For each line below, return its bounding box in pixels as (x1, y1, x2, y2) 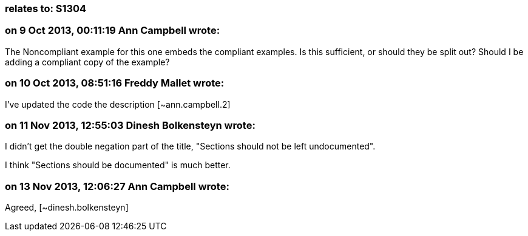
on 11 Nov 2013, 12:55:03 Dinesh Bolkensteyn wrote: (5, 119, 256, 131)
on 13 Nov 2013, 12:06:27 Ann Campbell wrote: (5, 180, 229, 192)
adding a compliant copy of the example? (5, 56, 170, 67)
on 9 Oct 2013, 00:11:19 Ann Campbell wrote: (5, 24, 220, 37)
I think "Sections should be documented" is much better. (5, 160, 231, 171)
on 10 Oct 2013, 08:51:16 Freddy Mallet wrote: (5, 77, 225, 90)
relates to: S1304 (5, 2, 87, 15)
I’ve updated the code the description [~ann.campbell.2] (5, 99, 231, 110)
